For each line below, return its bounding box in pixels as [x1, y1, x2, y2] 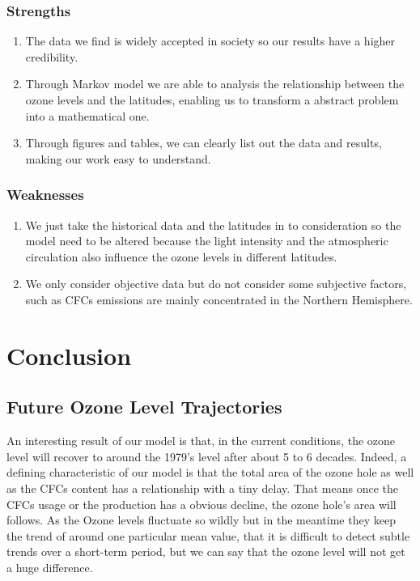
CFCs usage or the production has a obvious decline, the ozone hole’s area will [6, 495, 397, 512]
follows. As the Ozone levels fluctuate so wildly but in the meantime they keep [6, 511, 396, 528]
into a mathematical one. [25, 107, 150, 124]
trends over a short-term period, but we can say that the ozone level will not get [6, 543, 405, 560]
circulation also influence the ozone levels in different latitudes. [25, 248, 337, 265]
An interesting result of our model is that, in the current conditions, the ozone [6, 432, 396, 449]
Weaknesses [6, 184, 84, 205]
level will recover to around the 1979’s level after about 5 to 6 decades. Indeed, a [6, 447, 407, 464]
